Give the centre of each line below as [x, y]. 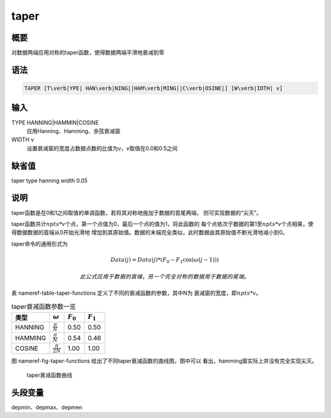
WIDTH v [23, 140]
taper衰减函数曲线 [50, 375]
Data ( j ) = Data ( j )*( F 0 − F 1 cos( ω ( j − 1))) [165, 260]
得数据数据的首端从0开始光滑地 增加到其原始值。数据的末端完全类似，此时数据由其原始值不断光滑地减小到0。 [150, 233]
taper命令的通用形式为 [40, 244]
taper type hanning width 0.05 [50, 180]
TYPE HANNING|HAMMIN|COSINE [55, 122]
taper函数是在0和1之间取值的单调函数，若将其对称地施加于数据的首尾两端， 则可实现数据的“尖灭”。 [137, 212]
